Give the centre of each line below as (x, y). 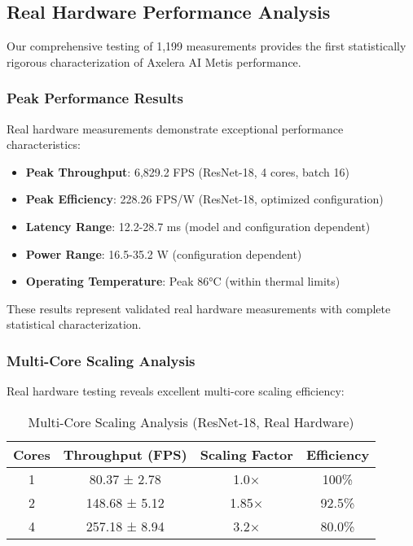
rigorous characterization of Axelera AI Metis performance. (154, 61)
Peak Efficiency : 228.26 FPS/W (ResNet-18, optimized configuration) (204, 199)
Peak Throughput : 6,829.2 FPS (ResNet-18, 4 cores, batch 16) (187, 171)
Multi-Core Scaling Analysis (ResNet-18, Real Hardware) (191, 422)
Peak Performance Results (95, 98)
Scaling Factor (246, 454)
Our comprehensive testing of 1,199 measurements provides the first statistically (206, 46)
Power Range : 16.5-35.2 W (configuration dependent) (164, 253)
